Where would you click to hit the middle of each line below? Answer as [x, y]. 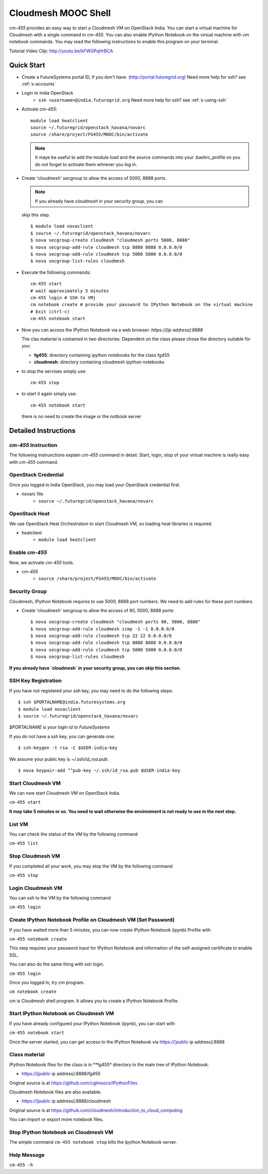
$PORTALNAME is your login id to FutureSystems [60, 727]
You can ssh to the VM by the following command [60, 898]
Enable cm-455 [28, 552]
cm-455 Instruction [33, 445]
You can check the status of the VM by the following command [73, 834]
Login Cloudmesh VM [36, 888]
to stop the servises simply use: [54, 371]
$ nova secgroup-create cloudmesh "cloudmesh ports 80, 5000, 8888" [115, 622]
